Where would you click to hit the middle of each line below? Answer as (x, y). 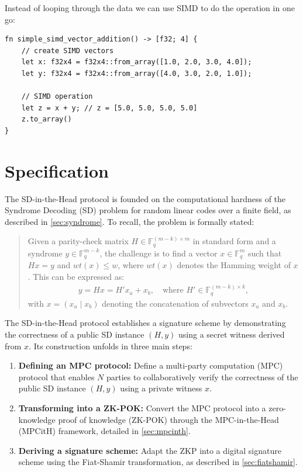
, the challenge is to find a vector (159, 253)
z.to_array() (47, 119)
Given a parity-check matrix (78, 241)
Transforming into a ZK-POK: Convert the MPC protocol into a (142, 407)
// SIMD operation (57, 97)
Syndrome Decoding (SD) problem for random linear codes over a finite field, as (148, 210)
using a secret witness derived (232, 334)
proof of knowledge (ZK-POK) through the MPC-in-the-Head (168, 419)
